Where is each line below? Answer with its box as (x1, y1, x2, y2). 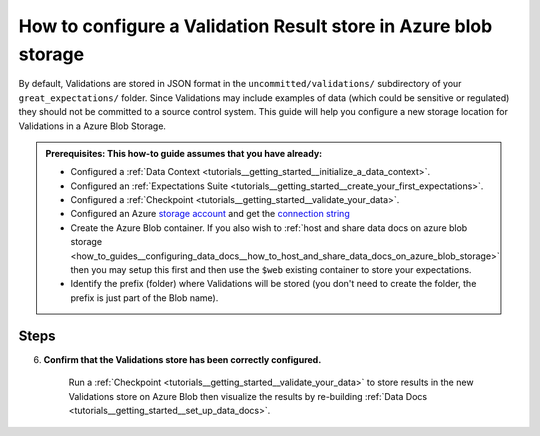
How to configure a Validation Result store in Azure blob (18, 15, 493, 37)
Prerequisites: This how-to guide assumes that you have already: (45, 147, 323, 159)
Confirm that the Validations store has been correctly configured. (43, 353, 322, 365)
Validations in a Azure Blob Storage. (18, 120, 167, 132)
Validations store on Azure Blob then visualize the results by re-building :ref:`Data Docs (68, 390, 428, 402)
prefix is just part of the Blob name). (70, 291, 219, 304)
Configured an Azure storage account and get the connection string (70, 208, 350, 220)
